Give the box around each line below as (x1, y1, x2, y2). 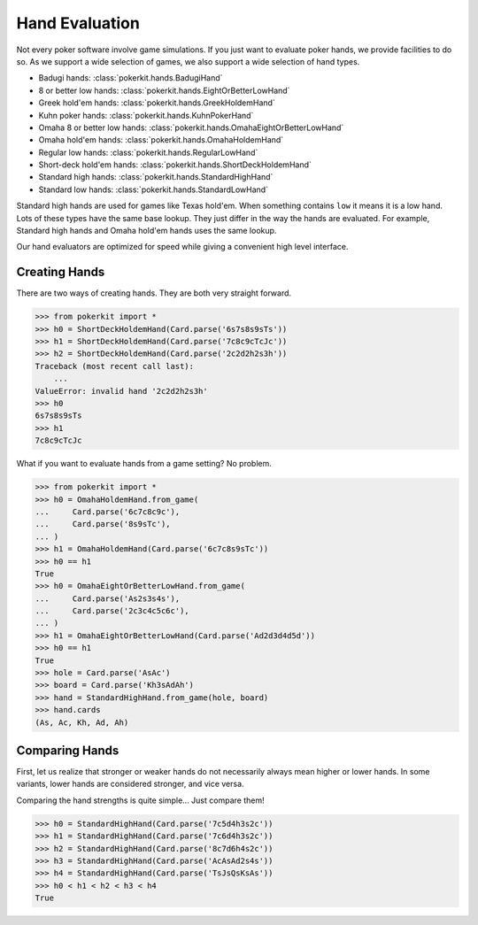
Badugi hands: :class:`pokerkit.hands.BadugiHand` (38, 73, 223, 83)
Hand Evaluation (16, 13, 141, 33)
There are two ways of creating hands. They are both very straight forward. (16, 288, 292, 298)
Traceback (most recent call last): (35, 361, 195, 371)
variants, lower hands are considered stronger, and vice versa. (16, 779, 244, 790)
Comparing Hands (16, 744, 119, 758)
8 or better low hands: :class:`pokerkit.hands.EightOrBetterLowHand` (38, 85, 290, 96)
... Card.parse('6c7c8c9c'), (35, 506, 181, 517)
